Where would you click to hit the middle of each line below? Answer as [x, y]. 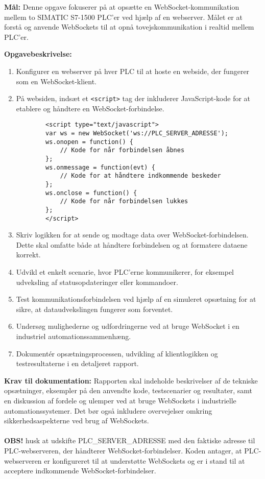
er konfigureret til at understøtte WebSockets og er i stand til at [144, 460]
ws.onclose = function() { [91, 193]
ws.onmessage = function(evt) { [100, 167]
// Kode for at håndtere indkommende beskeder [140, 176]
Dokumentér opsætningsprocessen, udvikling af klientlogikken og [117, 353]
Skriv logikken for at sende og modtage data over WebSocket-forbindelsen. [132, 235]
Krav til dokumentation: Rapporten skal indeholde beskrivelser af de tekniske [131, 380]
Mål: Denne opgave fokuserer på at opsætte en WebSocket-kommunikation [122, 7]
